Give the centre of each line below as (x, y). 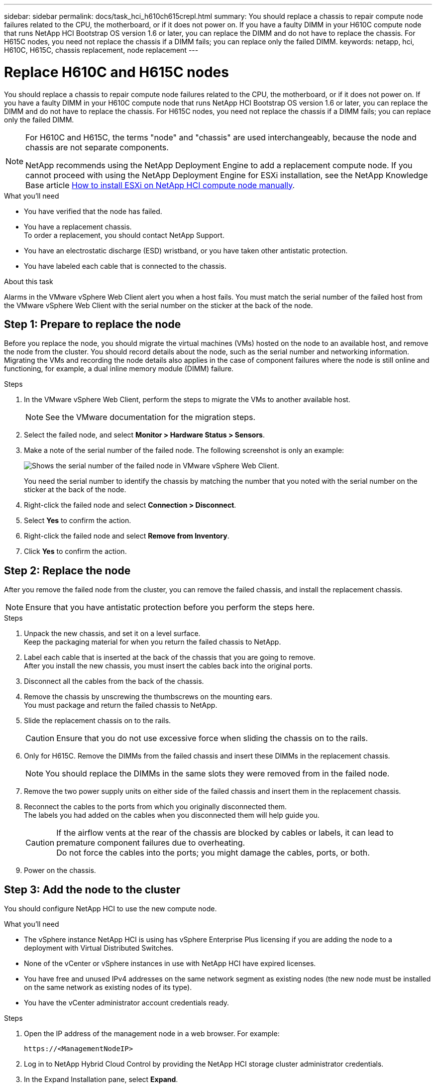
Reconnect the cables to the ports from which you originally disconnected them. (156, 807)
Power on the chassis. (60, 870)
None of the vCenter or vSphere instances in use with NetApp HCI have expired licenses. (170, 964)
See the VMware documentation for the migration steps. (151, 417)
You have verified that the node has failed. (93, 211)
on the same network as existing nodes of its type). (108, 987)
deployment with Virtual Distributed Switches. (99, 948)
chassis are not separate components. (97, 147)
